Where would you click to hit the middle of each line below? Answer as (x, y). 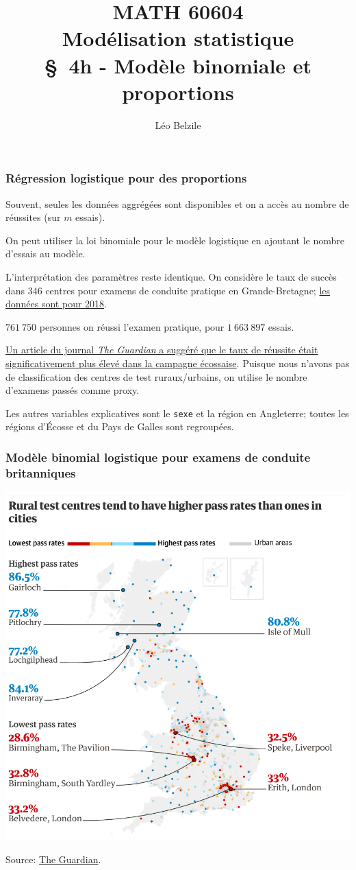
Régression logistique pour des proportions (126, 178)
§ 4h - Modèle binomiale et (178, 65)
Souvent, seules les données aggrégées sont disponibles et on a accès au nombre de (177, 203)
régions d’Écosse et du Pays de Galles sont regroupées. (120, 426)
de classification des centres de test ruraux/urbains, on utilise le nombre (156, 376)
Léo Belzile (178, 125)
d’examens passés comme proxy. (73, 390)
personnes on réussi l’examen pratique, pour (132, 326)
